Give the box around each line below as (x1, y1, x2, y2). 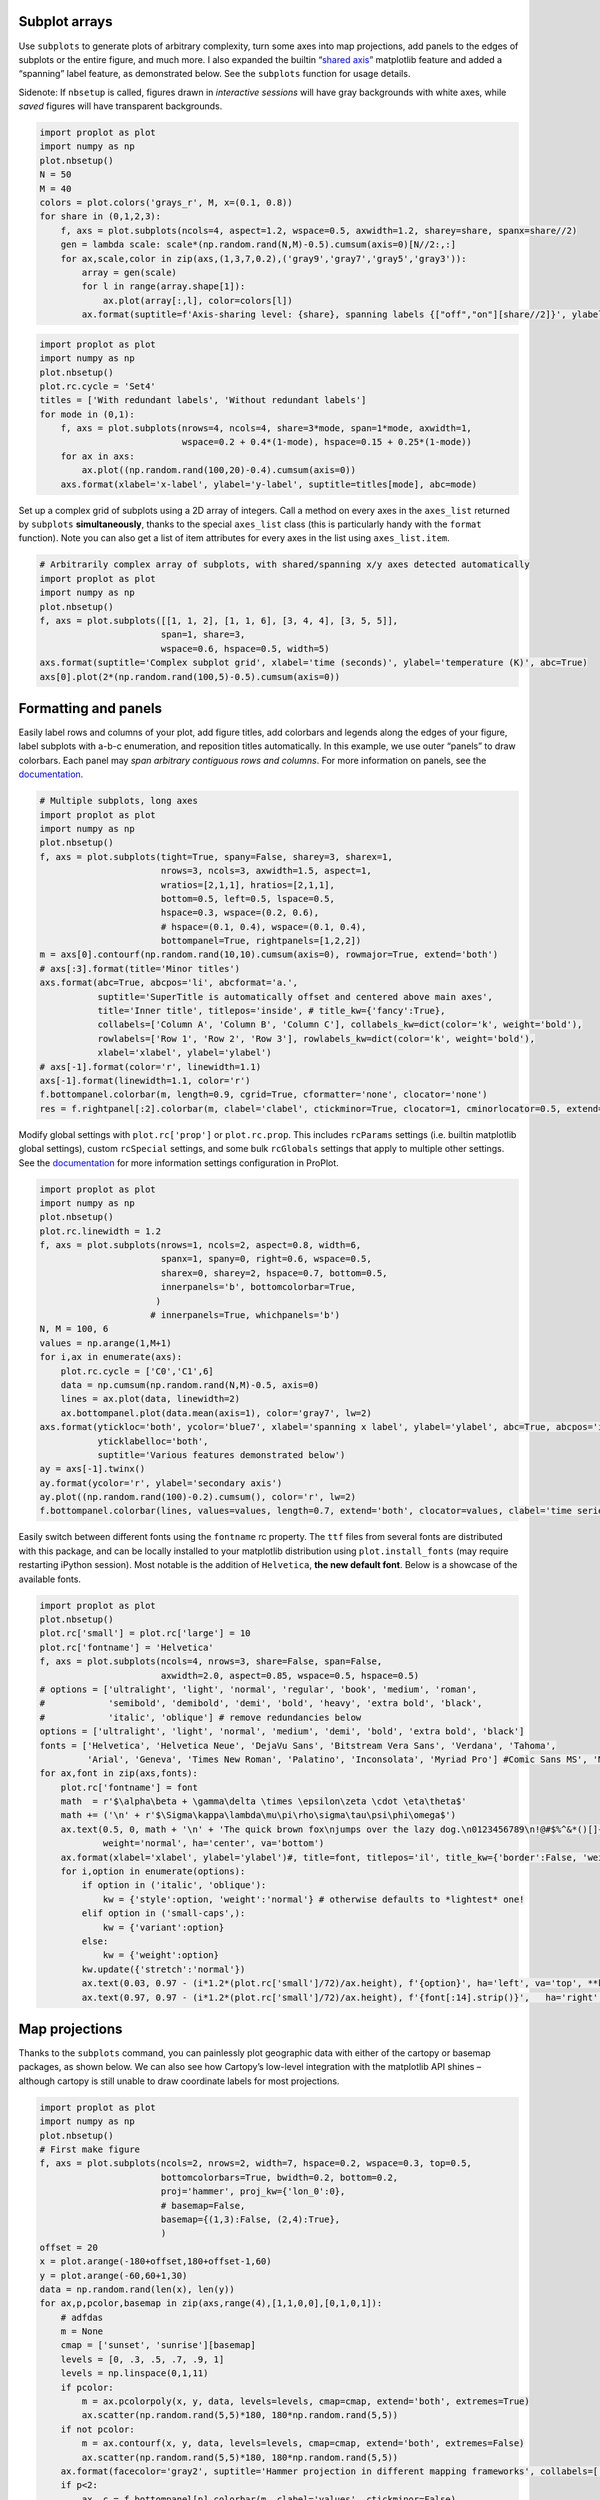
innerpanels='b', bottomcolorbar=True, (160, 1281, 357, 1293)
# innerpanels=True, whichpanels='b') (150, 1310, 341, 1321)
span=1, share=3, (160, 629, 246, 640)
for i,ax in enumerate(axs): (39, 1351, 183, 1363)
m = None (60, 2326, 104, 2337)
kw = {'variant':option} (102, 1921, 225, 1933)
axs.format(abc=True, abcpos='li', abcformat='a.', (39, 977, 299, 989)
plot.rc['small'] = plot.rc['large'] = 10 (39, 1628, 251, 1639)
